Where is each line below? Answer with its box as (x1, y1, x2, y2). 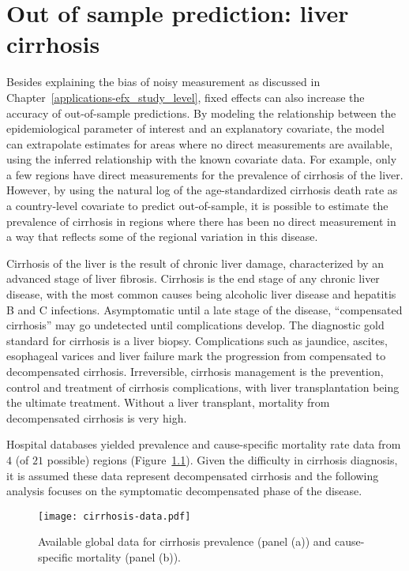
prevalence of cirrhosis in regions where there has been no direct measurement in (6, 212, 396, 229)
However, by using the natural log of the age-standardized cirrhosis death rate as (6, 182, 398, 198)
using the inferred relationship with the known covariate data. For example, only (6, 151, 397, 167)
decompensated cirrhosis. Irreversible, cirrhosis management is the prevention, (6, 363, 384, 379)
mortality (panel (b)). (76, 549, 181, 565)
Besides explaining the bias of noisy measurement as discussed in (6, 73, 321, 90)
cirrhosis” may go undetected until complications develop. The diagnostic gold (6, 317, 385, 333)
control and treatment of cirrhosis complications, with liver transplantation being (6, 378, 400, 395)
